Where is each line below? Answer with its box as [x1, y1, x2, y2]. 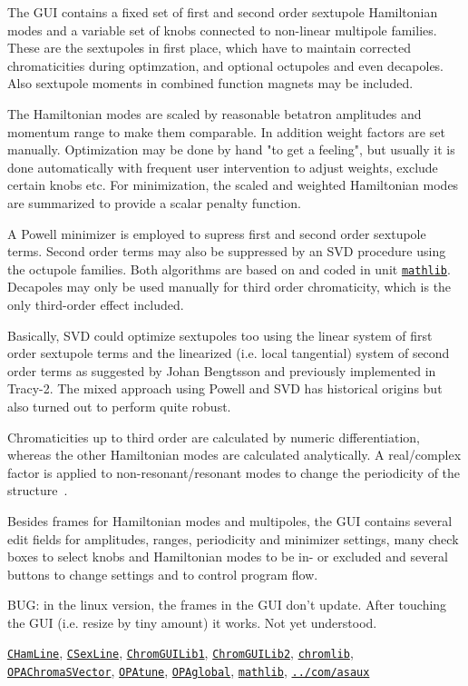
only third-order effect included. [7, 294, 184, 313]
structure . [7, 481, 68, 500]
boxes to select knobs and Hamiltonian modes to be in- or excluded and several [7, 547, 448, 566]
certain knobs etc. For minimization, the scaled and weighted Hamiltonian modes [7, 175, 459, 194]
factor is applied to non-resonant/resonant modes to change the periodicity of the [7, 462, 461, 482]
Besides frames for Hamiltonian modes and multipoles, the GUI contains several [7, 511, 453, 530]
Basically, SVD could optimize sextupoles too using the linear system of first [7, 325, 433, 344]
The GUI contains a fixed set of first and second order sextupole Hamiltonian [7, 3, 438, 21]
